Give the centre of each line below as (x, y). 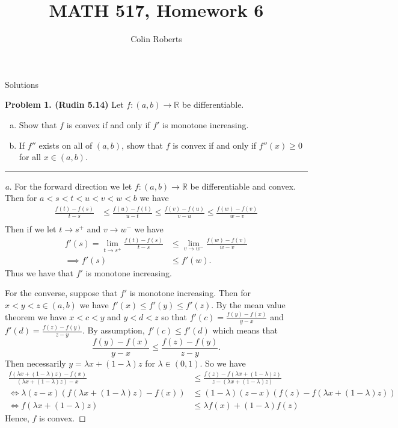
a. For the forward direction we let (69, 186)
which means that (245, 330)
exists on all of (66, 145)
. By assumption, (113, 330)
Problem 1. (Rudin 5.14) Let (64, 104)
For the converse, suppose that (61, 293)
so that (174, 316)
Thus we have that (39, 272)
